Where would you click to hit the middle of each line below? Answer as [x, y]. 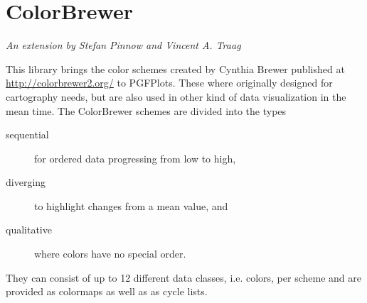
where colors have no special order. [110, 254]
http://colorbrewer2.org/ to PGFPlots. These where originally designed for [169, 83]
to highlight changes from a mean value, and [131, 205]
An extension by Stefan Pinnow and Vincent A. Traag [123, 45]
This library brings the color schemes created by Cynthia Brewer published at [175, 68]
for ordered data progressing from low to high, [135, 158]
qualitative [29, 230]
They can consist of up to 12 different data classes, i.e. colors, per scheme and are [183, 277]
